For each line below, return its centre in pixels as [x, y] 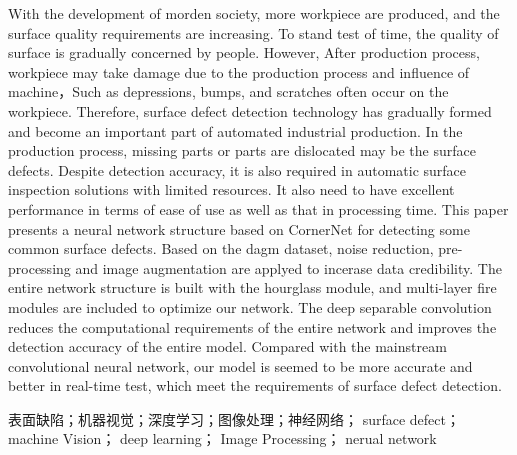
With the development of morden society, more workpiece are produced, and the [254, 13]
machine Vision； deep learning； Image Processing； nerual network [222, 438]
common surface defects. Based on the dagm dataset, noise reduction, [221, 248]
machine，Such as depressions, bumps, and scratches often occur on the [228, 91]
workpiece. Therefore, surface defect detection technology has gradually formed [250, 110]
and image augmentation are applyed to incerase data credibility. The [288, 267]
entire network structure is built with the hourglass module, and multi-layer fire [252, 287]
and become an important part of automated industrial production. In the [235, 130]
